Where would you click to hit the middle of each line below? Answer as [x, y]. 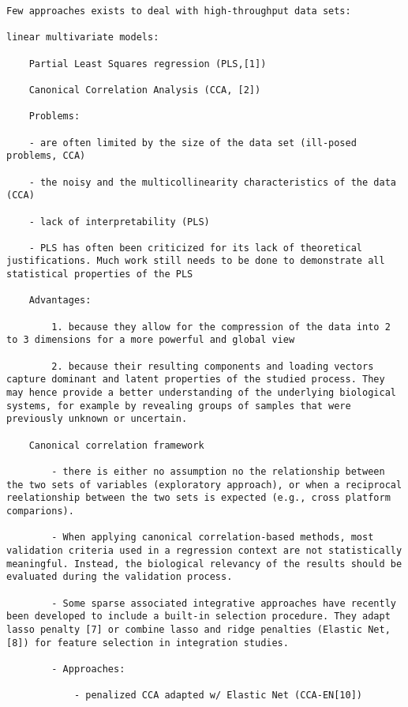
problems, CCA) [46, 156]
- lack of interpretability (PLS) [119, 222]
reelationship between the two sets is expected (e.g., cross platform [198, 498]
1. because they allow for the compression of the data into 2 [221, 327]
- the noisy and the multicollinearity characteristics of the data [212, 182]
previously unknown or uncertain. [97, 419]
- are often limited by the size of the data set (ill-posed [193, 143]
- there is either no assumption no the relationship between [218, 471]
